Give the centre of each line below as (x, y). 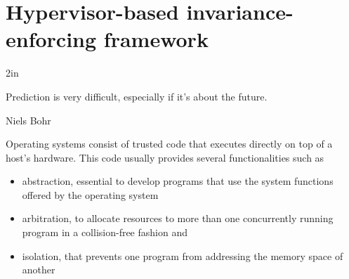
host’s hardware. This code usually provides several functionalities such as (165, 157)
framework (156, 39)
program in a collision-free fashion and (105, 232)
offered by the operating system (90, 194)
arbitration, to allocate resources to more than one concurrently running (178, 218)
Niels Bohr (28, 120)
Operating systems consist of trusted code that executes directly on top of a (169, 144)
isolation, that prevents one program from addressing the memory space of (183, 255)
